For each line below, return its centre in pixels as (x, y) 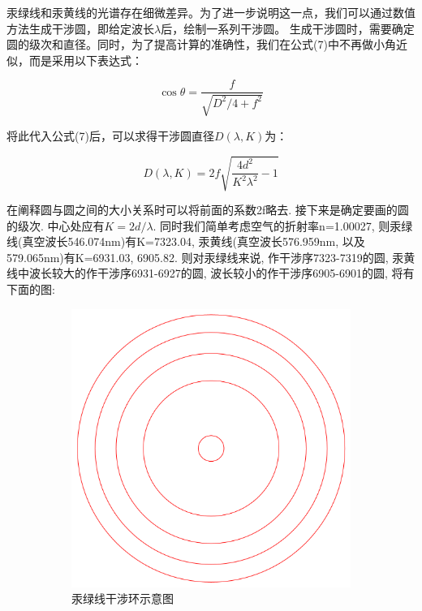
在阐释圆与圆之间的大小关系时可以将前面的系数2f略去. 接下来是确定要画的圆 (208, 209)
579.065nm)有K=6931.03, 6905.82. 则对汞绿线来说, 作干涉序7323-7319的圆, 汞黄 (211, 257)
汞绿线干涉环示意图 (123, 598)
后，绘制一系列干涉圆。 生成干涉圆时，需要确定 (288, 28)
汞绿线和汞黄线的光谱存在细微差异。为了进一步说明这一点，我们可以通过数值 (211, 12)
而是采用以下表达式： (86, 60)
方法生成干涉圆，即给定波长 (80, 28)
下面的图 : (31, 288)
